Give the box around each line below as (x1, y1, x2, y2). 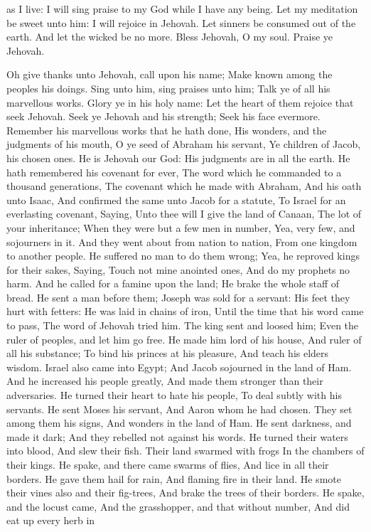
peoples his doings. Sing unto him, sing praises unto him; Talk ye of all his (6, 80, 330, 95)
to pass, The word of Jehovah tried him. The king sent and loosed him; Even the (6, 318, 359, 333)
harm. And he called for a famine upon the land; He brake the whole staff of (6, 276, 340, 291)
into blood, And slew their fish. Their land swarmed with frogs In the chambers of (6, 443, 365, 458)
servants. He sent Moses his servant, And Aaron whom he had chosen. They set (6, 401, 353, 416)
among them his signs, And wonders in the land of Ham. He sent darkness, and (6, 415, 352, 430)
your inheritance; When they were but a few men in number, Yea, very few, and (6, 220, 355, 235)
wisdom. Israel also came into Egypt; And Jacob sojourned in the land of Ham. (6, 359, 352, 374)
